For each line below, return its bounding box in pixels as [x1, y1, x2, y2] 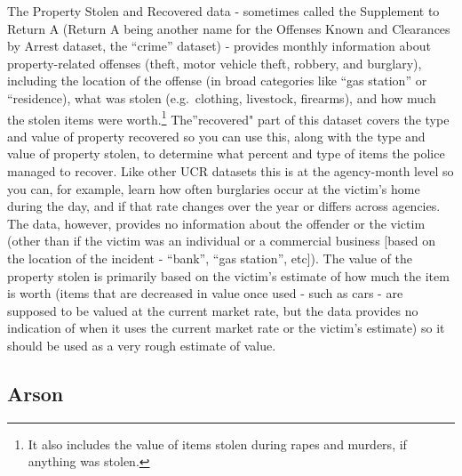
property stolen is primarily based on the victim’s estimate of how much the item [7, 266, 450, 285]
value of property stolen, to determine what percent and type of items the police [7, 144, 445, 163]
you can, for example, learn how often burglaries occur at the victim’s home [7, 179, 420, 198]
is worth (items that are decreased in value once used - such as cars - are [7, 284, 403, 303]
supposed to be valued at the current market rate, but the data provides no [7, 301, 418, 319]
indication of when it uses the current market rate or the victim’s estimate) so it [7, 319, 445, 337]
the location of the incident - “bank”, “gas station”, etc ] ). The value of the [7, 248, 412, 267]
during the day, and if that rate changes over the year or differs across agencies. [7, 197, 441, 215]
